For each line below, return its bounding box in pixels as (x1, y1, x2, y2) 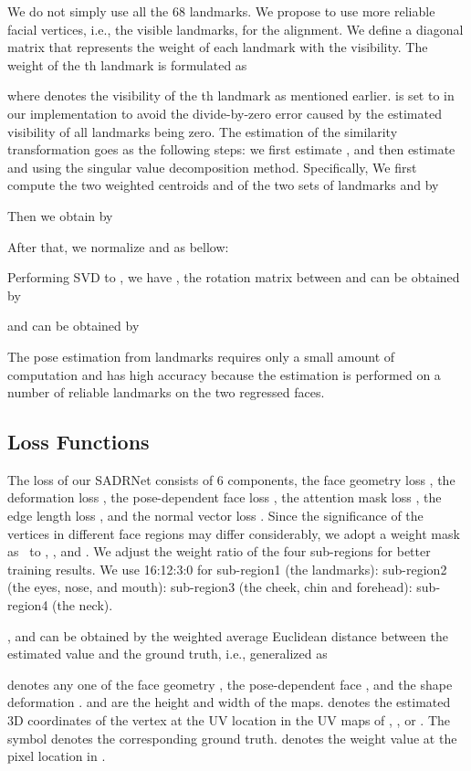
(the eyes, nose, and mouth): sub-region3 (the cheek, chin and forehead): (7, 577, 413, 597)
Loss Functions (7, 428, 150, 456)
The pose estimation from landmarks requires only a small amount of (7, 346, 395, 365)
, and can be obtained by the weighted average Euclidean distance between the (7, 626, 448, 645)
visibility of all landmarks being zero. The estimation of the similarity (7, 121, 398, 141)
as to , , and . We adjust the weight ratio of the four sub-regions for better (7, 542, 431, 561)
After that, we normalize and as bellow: (7, 237, 229, 256)
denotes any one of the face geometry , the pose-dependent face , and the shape (7, 674, 453, 693)
